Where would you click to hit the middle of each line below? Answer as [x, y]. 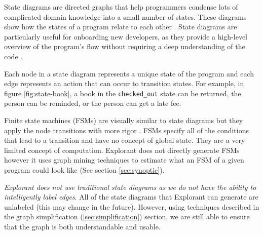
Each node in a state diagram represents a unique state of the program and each [129, 73]
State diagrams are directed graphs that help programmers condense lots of [121, 7]
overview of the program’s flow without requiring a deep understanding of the [125, 46]
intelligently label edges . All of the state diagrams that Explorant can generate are [131, 197]
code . [13, 56]
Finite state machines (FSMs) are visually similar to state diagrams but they [124, 120]
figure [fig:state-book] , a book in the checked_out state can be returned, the [123, 93]
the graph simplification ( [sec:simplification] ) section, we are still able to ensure [127, 217]
